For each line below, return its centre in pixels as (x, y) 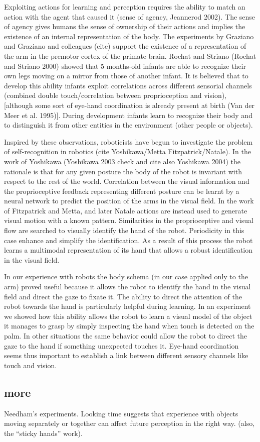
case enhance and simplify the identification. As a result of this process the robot (128, 240)
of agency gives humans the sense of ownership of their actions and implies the (125, 26)
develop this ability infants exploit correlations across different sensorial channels (128, 85)
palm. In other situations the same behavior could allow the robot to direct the (125, 336)
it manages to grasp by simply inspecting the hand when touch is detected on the (129, 326)
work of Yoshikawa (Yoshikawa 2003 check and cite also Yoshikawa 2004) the (122, 161)
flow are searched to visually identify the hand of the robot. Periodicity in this (124, 230)
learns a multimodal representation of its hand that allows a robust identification (128, 250)
